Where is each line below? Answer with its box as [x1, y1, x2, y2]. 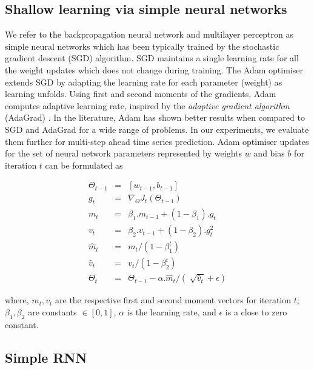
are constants [28, 305, 77, 318]
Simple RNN [5, 348, 87, 366]
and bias [253, 147, 285, 160]
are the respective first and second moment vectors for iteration [55, 294, 292, 306]
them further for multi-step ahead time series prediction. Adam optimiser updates [5, 135, 309, 147]
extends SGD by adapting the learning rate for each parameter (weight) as [5, 75, 282, 88]
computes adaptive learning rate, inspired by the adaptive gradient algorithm [5, 99, 290, 112]
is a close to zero [225, 305, 287, 318]
